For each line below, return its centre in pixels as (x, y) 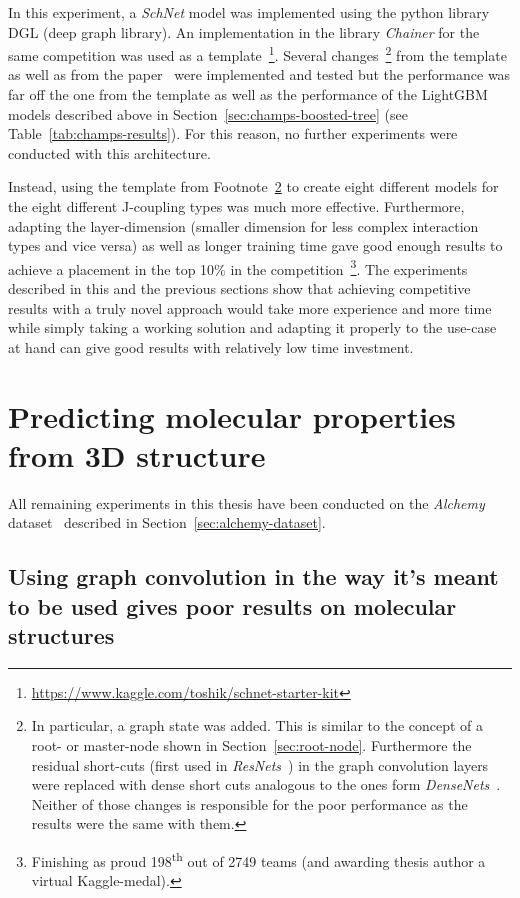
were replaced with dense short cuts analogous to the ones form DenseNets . (266, 784)
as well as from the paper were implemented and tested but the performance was (259, 74)
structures (61, 635)
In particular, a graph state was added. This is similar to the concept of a (257, 725)
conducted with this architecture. (109, 152)
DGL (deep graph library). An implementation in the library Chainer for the (244, 31)
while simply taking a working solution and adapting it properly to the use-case (252, 327)
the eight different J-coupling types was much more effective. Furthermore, (236, 206)
